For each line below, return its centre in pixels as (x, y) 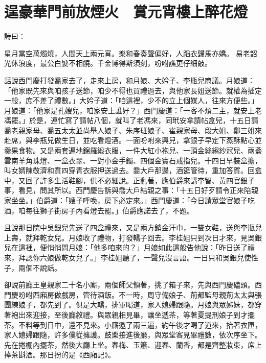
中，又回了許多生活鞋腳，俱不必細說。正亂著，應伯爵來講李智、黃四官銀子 (129, 180)
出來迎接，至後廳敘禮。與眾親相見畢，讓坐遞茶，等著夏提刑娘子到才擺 (136, 314)
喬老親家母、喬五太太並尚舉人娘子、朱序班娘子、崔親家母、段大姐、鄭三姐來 (133, 130)
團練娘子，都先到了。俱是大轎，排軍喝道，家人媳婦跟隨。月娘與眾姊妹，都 (129, 305)
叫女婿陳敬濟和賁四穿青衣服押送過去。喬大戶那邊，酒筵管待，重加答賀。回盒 (133, 170)
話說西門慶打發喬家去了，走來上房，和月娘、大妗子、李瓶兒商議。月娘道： (129, 80)
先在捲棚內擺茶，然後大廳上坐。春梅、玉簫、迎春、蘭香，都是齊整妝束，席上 (133, 344)
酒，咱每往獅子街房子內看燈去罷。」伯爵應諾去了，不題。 (99, 210)
